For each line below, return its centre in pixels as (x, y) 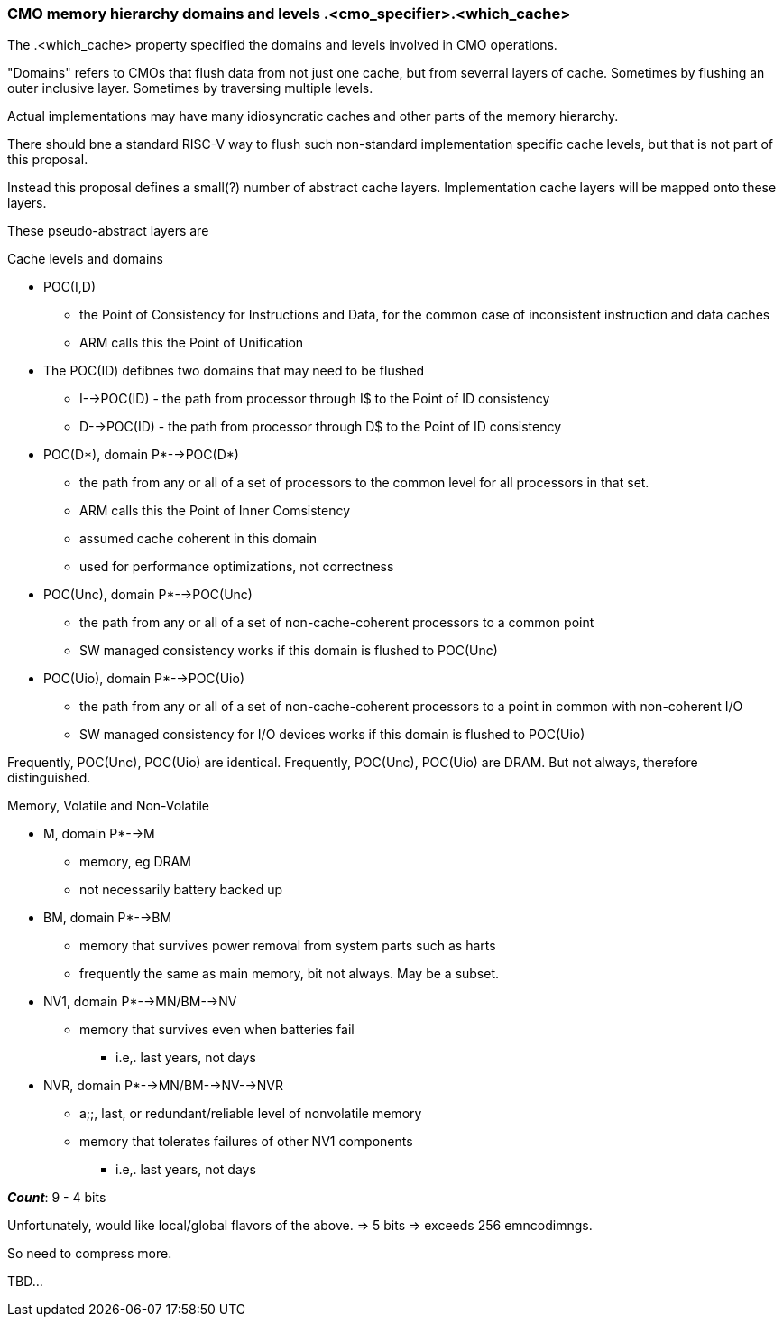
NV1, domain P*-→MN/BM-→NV (140, 1002)
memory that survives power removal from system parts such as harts (288, 946)
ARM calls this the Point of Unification (192, 343)
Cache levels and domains (86, 259)
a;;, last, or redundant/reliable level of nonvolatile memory (251, 1114)
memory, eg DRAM (135, 862)
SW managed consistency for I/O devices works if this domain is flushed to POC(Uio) (332, 735)
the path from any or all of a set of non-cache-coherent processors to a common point (337, 623)
